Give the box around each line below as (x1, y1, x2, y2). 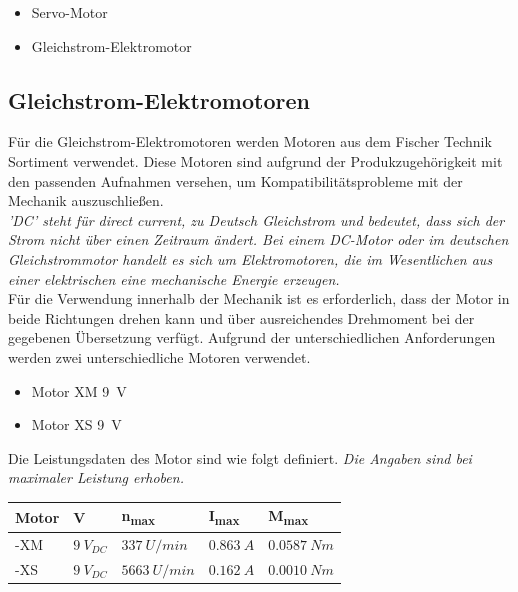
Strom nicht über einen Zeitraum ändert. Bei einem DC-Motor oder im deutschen (8, 229, 509, 250)
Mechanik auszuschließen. (8, 190, 164, 211)
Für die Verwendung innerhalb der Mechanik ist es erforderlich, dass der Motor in (8, 288, 510, 309)
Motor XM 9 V (31, 380, 127, 401)
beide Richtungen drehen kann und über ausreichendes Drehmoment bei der (8, 307, 475, 328)
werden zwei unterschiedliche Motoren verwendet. (8, 346, 311, 367)
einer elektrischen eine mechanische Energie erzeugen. (8, 268, 340, 289)
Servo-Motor (31, 2, 108, 22)
